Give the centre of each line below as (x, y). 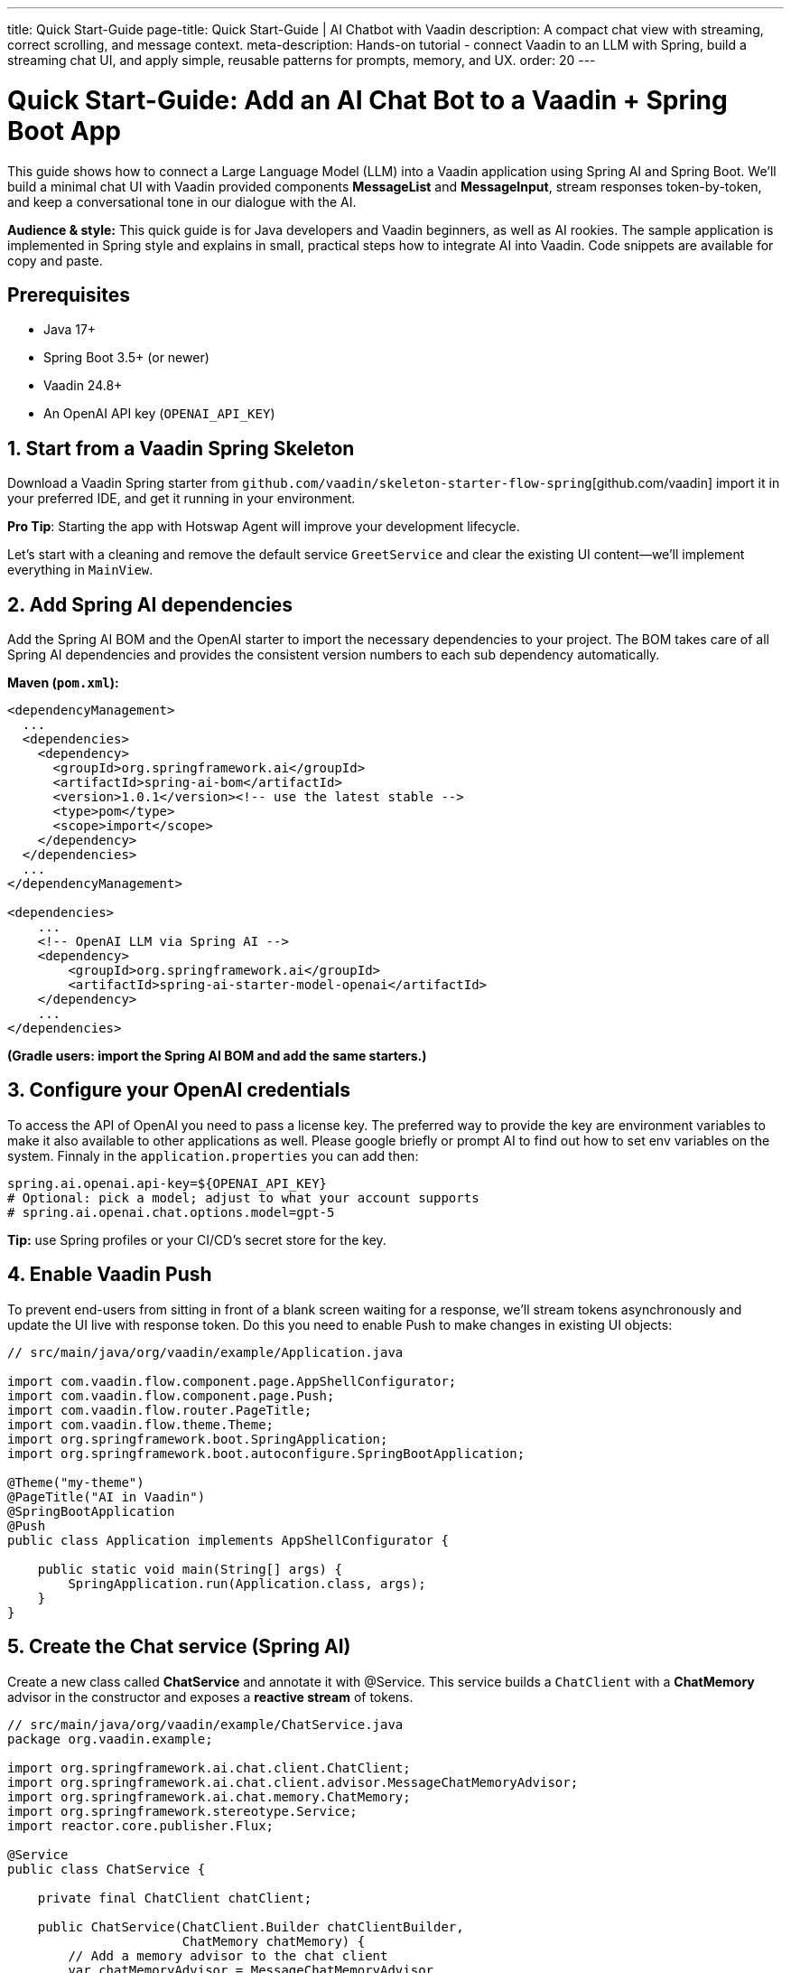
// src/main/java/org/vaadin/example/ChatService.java (205, 1724)
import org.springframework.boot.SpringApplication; (198, 1439)
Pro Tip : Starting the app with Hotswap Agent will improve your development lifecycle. (264, 527)
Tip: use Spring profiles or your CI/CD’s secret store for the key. (197, 1239)
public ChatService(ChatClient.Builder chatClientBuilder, (251, 1926)
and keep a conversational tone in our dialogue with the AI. (182, 201)
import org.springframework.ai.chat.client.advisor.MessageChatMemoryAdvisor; (293, 1782)
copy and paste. (55, 260)
